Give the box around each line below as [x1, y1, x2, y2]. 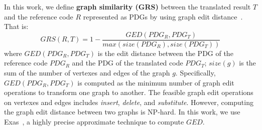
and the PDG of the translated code [72, 57, 183, 68]
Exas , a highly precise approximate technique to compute [4, 116, 184, 126]
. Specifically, [175, 67, 216, 78]
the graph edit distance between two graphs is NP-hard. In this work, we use [4, 106, 240, 117]
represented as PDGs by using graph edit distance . [83, 11, 243, 21]
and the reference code [4, 11, 73, 21]
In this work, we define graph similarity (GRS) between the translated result [4, 1, 251, 11]
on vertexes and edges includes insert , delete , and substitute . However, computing [4, 96, 253, 107]
